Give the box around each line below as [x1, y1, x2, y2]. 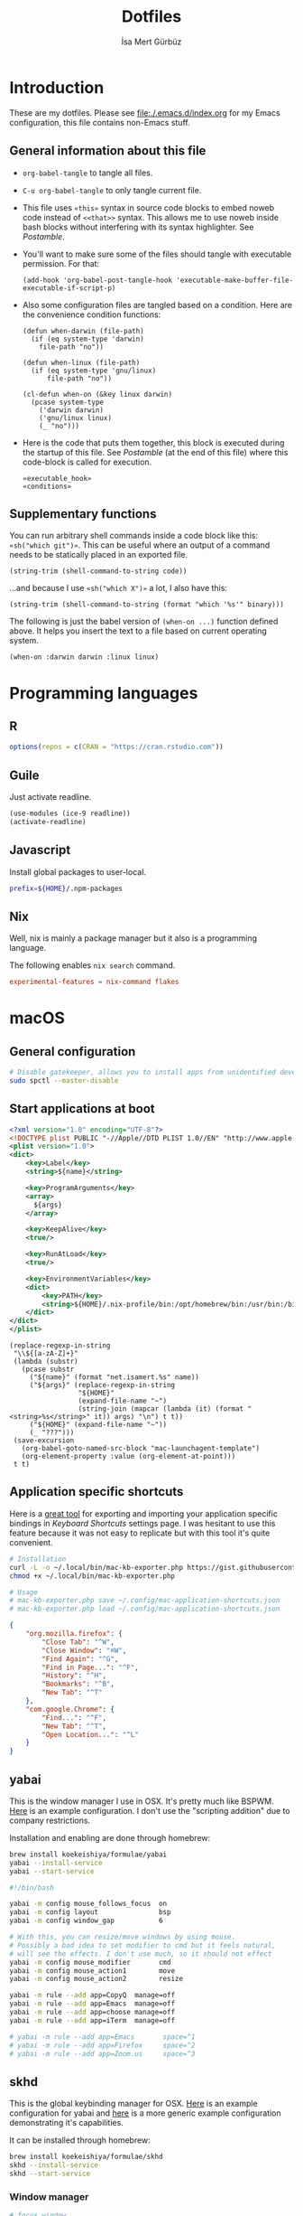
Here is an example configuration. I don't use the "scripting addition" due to [9, 1805, 290, 1816]
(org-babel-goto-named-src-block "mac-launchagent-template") [21, 1444, 260, 1453]
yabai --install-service [9, 1858, 103, 1867]
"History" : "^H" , [41, 1671, 106, 1680]
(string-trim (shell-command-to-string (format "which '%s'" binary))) [9, 600, 284, 609]
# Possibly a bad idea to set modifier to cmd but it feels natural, [9, 1940, 277, 1949]
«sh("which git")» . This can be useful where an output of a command [9, 540, 271, 550]
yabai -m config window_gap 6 [9, 1916, 164, 1926]
